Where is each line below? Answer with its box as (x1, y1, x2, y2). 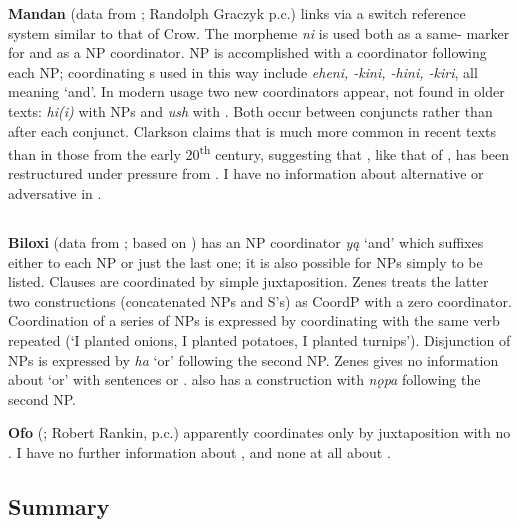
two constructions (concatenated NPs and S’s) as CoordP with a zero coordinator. (8, 290, 512, 311)
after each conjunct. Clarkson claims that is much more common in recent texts (8, 120, 497, 141)
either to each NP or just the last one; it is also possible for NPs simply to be (8, 251, 483, 272)
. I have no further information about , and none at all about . (8, 441, 391, 462)
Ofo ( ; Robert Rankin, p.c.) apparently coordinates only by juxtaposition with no (8, 422, 511, 443)
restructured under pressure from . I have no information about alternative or (8, 163, 484, 184)
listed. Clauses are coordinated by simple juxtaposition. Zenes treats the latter (8, 271, 489, 292)
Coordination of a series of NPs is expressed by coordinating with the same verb (8, 310, 500, 331)
